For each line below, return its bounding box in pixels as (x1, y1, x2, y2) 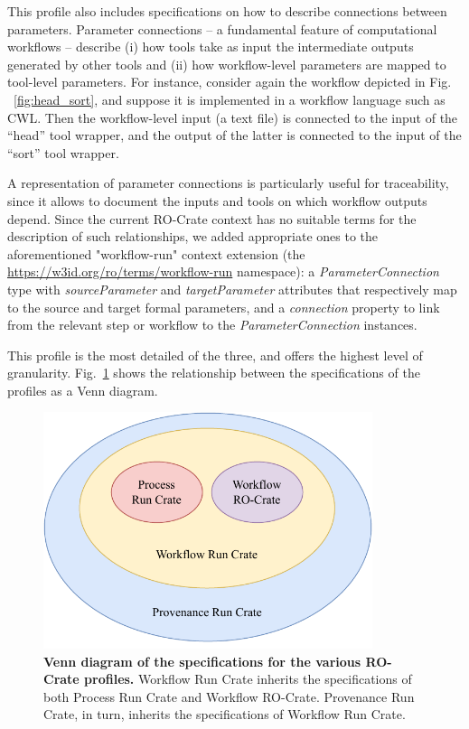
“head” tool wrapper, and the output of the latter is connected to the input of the (7, 126, 462, 145)
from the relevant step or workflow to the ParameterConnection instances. (7, 315, 417, 334)
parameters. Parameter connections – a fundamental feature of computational (7, 19, 437, 38)
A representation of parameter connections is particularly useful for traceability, (7, 173, 449, 192)
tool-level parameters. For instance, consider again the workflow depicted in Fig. (7, 72, 452, 91)
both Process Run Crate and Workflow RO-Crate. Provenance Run (43, 687, 415, 706)
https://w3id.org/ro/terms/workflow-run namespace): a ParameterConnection (7, 262, 439, 281)
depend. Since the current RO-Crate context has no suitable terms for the (7, 209, 417, 228)
